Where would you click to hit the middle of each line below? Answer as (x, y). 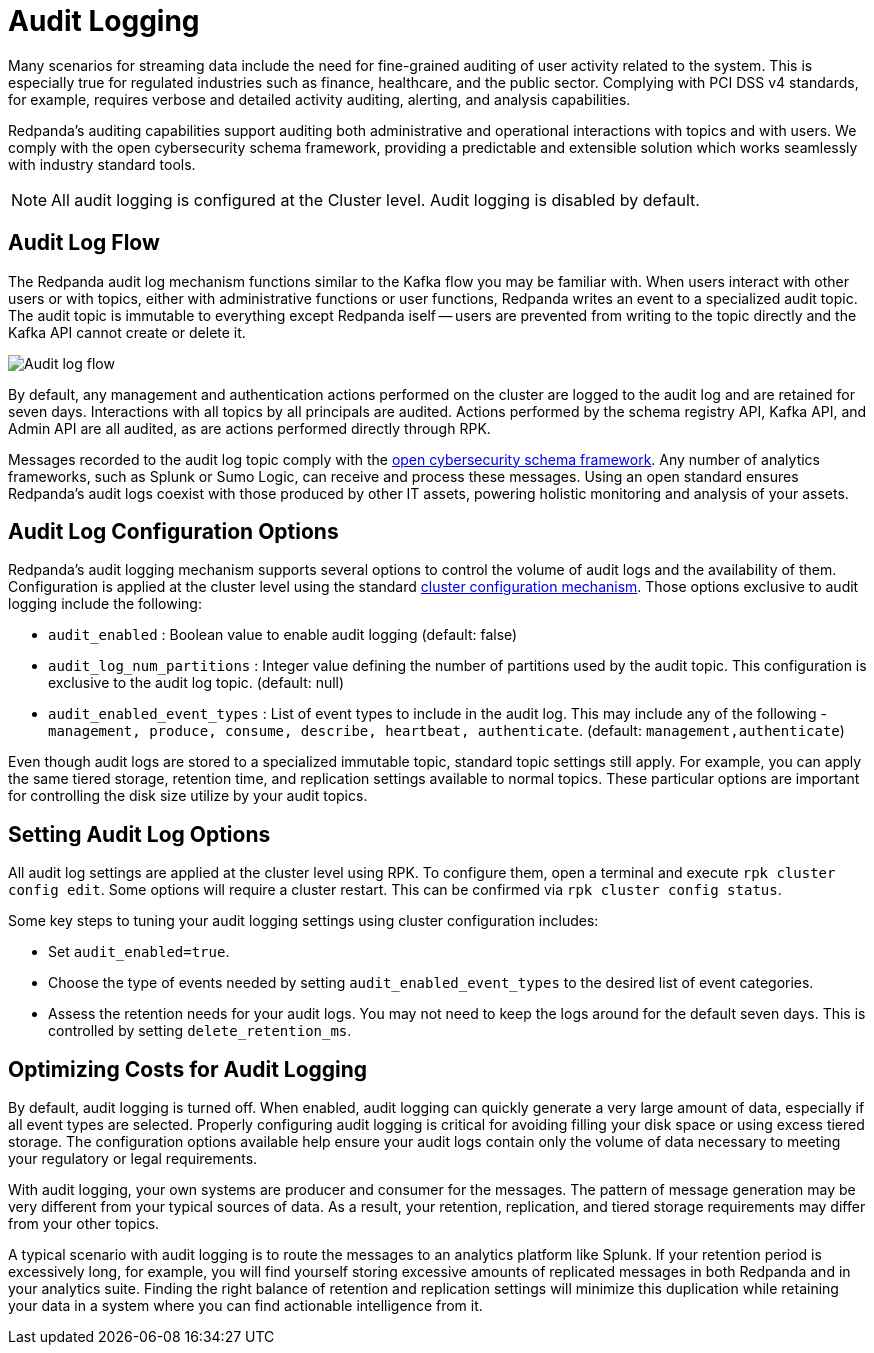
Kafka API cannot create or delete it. (127, 332)
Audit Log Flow (84, 243)
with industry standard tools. (102, 164)
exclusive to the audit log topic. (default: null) (196, 683)
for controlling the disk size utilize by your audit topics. (188, 796)
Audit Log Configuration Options (173, 532)
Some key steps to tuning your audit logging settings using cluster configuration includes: (303, 921)
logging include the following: (105, 604)
